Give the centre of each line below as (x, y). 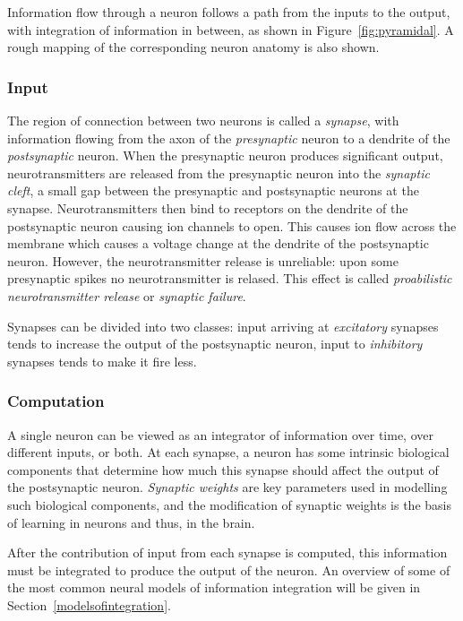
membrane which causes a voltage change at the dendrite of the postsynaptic (218, 243)
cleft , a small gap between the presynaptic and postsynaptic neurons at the (213, 190)
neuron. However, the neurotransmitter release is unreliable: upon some (203, 260)
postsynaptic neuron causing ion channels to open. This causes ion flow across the (232, 225)
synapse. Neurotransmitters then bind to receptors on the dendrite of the (208, 207)
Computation (56, 401)
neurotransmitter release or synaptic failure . (127, 295)
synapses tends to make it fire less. (102, 361)
